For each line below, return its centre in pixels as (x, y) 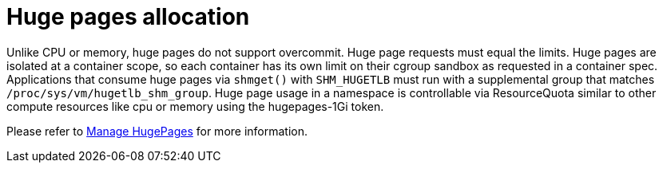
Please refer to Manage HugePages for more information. (157, 131)
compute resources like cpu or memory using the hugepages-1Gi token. (195, 106)
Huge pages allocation (128, 17)
